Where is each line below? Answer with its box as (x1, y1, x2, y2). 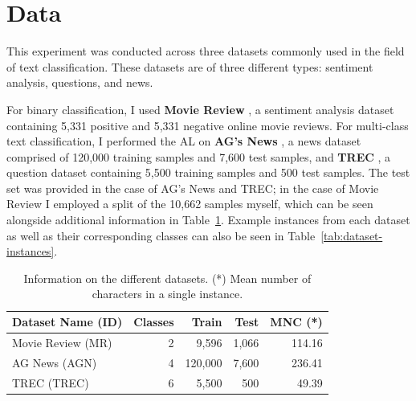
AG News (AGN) (12, 354, 97, 370)
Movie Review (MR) (12, 333, 112, 350)
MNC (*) (270, 313, 323, 330)
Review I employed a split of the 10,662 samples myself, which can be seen (6, 195, 373, 212)
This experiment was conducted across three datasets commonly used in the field (6, 43, 405, 59)
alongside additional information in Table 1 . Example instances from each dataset (6, 211, 410, 228)
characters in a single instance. (92, 285, 243, 302)
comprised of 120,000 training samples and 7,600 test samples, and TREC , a (6, 148, 391, 165)
